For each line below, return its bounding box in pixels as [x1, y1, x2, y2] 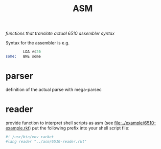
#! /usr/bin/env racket [5, 134, 54, 139]
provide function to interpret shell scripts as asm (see [5, 120, 114, 126]
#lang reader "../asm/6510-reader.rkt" [5, 139, 87, 144]
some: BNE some [5, 54, 41, 59]
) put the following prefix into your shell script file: [29, 125, 130, 131]
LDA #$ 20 [23, 49, 41, 54]
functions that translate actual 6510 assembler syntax [5, 30, 115, 37]
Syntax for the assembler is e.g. [5, 40, 70, 46]
